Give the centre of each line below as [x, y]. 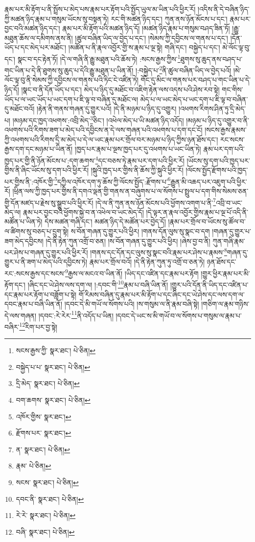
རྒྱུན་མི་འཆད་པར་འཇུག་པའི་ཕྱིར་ [209, 181]
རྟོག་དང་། [15, 284]
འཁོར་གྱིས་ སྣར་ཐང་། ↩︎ [44, 416]
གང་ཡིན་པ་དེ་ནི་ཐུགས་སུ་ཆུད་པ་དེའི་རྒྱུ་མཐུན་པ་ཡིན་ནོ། [69, 70]
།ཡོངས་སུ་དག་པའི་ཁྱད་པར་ [218, 160]
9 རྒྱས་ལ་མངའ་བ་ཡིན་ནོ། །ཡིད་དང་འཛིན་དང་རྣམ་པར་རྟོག [132, 272]
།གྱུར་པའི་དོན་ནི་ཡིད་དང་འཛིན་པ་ [209, 284]
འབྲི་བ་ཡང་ [229, 202]
